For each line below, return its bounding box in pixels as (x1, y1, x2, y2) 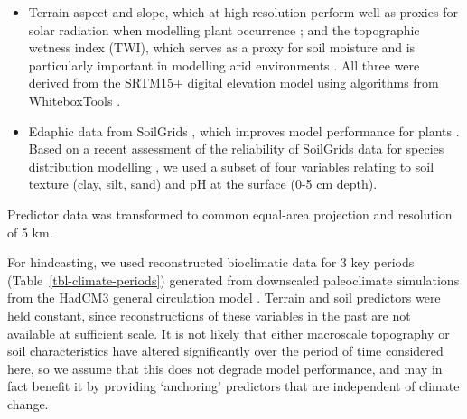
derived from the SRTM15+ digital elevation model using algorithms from (28, 73, 439, 92)
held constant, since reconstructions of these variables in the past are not (7, 305, 411, 324)
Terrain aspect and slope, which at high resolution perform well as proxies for (28, 3, 458, 21)
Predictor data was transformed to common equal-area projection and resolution (7, 204, 453, 223)
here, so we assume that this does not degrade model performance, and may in (7, 358, 443, 377)
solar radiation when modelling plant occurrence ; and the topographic (28, 20, 420, 39)
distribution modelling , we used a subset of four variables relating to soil (28, 156, 434, 175)
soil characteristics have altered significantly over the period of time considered (7, 341, 444, 360)
